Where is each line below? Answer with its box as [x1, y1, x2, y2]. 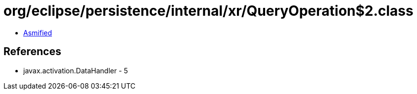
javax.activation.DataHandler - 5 [23, 66, 128, 75]
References [3, 45, 61, 58]
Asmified [23, 28, 52, 37]
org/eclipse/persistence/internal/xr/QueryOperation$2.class [3, 2, 414, 19]
